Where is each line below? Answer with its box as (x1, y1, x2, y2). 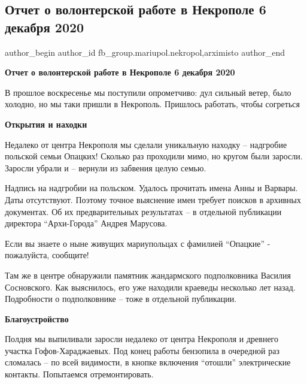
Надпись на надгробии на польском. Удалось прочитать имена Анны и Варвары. (5, 182, 298, 194)
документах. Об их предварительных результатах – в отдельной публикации (5, 205, 282, 217)
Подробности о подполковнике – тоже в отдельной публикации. (5, 292, 237, 305)
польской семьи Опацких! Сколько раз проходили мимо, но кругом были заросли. (5, 150, 303, 162)
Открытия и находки (5, 117, 87, 130)
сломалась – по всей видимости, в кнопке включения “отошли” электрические (5, 356, 291, 368)
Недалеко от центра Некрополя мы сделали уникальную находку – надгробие (5, 138, 287, 150)
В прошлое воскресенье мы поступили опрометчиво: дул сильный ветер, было (5, 86, 291, 98)
